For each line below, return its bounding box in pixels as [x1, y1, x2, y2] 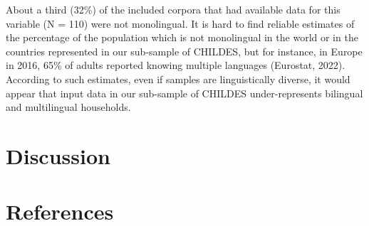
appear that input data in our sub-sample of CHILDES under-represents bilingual [6, 85, 363, 100]
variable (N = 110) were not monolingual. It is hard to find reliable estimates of [6, 16, 355, 31]
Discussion [6, 141, 110, 170]
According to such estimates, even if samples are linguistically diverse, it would [6, 71, 350, 86]
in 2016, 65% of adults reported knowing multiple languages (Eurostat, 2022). [6, 58, 345, 72]
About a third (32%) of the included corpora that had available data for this [6, 2, 341, 16]
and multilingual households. [6, 99, 131, 114]
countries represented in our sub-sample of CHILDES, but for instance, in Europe [6, 43, 363, 58]
